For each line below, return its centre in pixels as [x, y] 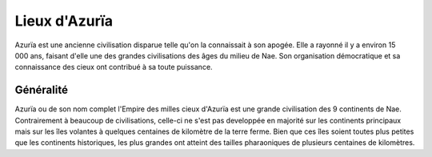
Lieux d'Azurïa [64, 21]
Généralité [41, 90]
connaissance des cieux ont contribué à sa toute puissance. [114, 67]
